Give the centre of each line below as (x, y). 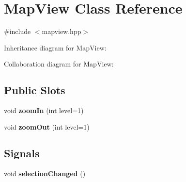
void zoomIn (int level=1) (44, 110)
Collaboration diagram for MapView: (59, 64)
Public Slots (35, 90)
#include (17, 31)
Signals (22, 153)
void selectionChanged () (45, 173)
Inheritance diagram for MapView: (55, 47)
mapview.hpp (62, 31)
